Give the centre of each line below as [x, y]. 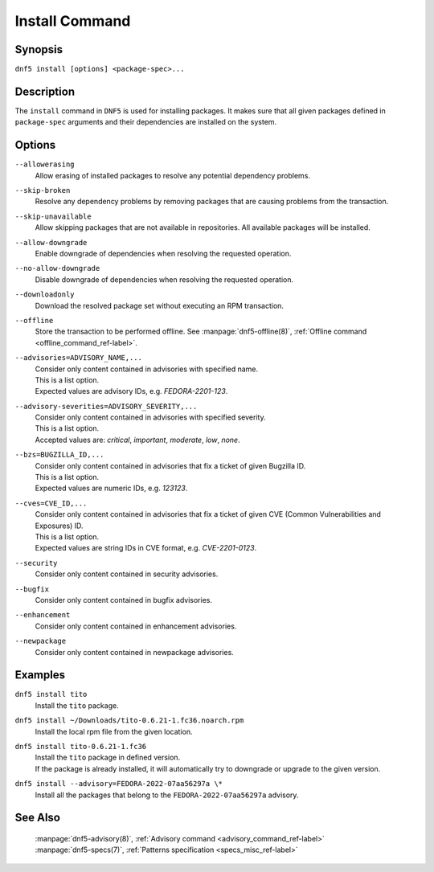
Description [45, 91]
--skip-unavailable [53, 216]
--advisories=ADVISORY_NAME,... [78, 358]
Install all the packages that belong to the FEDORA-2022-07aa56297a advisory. [167, 795]
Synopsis [39, 49]
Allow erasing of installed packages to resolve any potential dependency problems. [173, 175]
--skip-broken [43, 190]
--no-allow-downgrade [57, 268]
